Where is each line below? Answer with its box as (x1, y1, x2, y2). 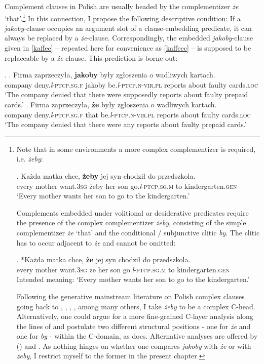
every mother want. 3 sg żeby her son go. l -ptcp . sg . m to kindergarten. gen (16, 180, 237, 191)
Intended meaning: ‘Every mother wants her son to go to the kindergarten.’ (16, 274, 250, 285)
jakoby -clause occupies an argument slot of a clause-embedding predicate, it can (5, 22, 252, 33)
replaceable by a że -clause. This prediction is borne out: (5, 52, 178, 63)
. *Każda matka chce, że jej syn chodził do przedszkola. (16, 254, 191, 265)
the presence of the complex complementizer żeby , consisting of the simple (16, 217, 246, 228)
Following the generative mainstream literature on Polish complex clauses (16, 291, 245, 301)
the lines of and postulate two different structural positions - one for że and (16, 320, 251, 331)
